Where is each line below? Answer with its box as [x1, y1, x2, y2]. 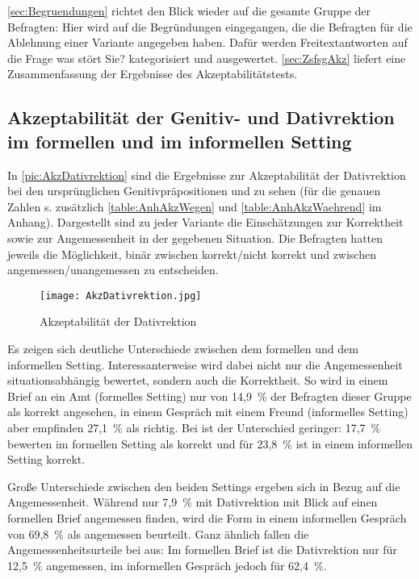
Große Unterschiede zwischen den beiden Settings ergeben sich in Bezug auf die [7, 477, 400, 494]
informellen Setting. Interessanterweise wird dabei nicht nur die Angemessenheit [7, 356, 403, 373]
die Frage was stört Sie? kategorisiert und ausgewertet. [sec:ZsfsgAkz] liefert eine [7, 49, 406, 66]
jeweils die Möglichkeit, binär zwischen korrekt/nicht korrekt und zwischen [7, 245, 376, 262]
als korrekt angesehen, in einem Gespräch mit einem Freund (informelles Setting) [7, 403, 409, 420]
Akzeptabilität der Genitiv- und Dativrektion [7, 105, 395, 130]
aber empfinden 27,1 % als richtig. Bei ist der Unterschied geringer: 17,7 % [7, 419, 381, 435]
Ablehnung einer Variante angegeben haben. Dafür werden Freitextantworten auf [7, 34, 408, 51]
